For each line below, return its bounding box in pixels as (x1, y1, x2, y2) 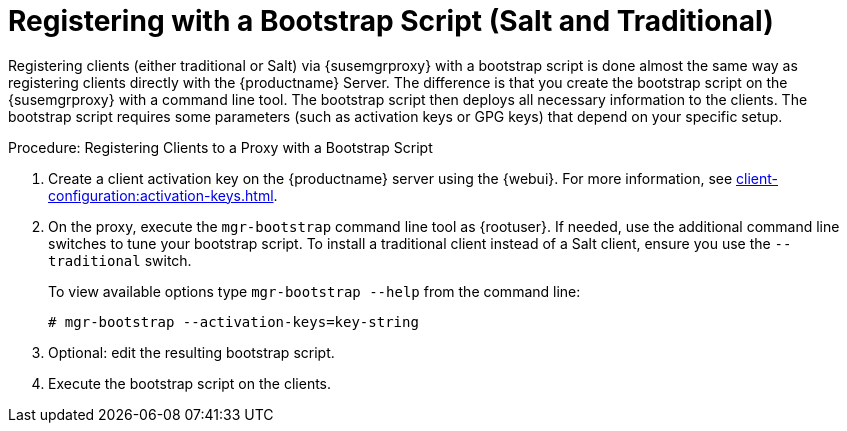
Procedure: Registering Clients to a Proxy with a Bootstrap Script (8, 138, 433, 156)
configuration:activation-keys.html (48, 186, 274, 204)
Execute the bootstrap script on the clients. (48, 374, 332, 392)
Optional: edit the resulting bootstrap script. (48, 343, 335, 361)
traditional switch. (48, 251, 192, 269)
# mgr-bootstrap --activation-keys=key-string (48, 313, 419, 330)
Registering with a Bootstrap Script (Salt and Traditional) (8, 4, 774, 38)
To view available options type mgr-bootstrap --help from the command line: (48, 282, 581, 300)
